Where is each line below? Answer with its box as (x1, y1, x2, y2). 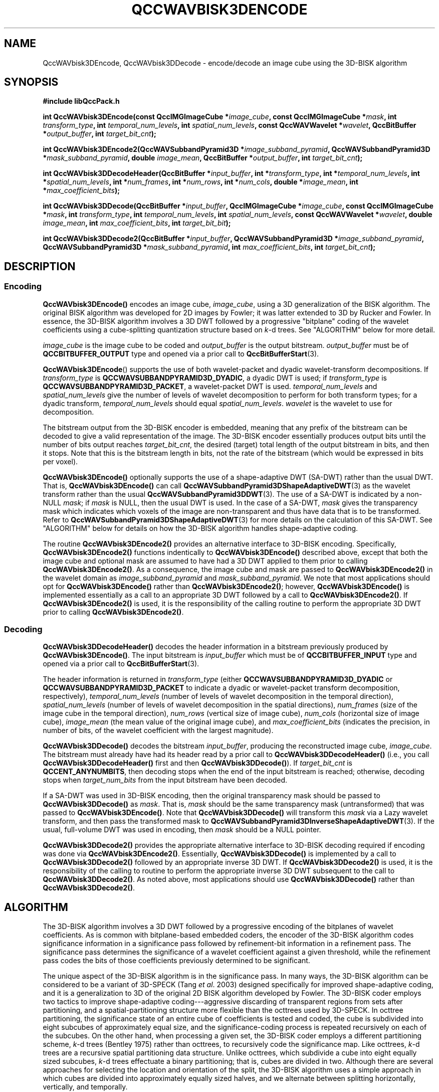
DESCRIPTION (4, 260, 76, 273)
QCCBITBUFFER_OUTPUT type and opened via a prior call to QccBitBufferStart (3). (43, 349, 319, 358)
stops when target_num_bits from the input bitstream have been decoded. (43, 776, 288, 785)
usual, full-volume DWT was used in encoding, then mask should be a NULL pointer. (43, 825, 321, 834)
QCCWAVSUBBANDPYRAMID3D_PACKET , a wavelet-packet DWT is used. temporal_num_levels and (43, 382, 377, 391)
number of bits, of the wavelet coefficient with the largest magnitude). (43, 726, 274, 735)
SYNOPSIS (4, 76, 59, 89)
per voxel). (43, 457, 78, 466)
